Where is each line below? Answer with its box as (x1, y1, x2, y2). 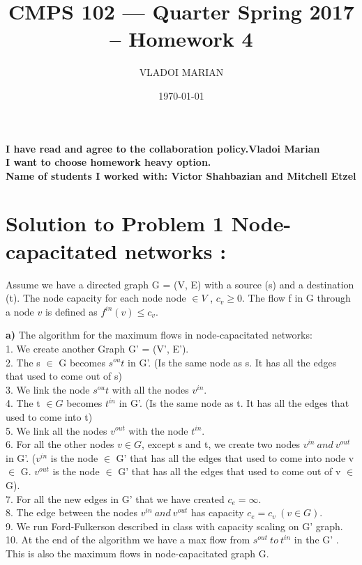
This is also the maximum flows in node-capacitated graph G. (6, 545, 269, 560)
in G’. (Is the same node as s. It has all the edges (128, 355, 337, 369)
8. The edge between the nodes (6, 505, 138, 520)
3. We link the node (6, 382, 90, 396)
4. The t (6, 396, 40, 410)
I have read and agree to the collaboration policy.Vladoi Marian (6, 141, 320, 155)
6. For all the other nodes (6, 437, 114, 451)
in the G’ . (294, 532, 339, 547)
